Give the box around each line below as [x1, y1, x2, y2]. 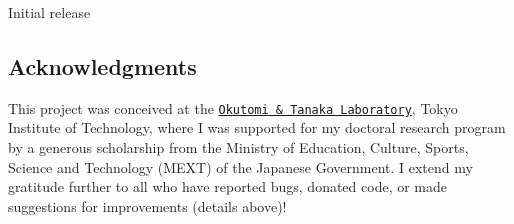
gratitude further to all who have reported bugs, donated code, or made [8, 176, 448, 197]
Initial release [8, 2, 91, 22]
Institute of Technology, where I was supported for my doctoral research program [8, 117, 506, 138]
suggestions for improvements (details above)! [8, 195, 287, 216]
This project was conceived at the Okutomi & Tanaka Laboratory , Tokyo [8, 97, 458, 118]
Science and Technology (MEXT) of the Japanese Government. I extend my [8, 156, 473, 177]
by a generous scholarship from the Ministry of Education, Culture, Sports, [8, 137, 469, 158]
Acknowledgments [8, 50, 197, 81]
